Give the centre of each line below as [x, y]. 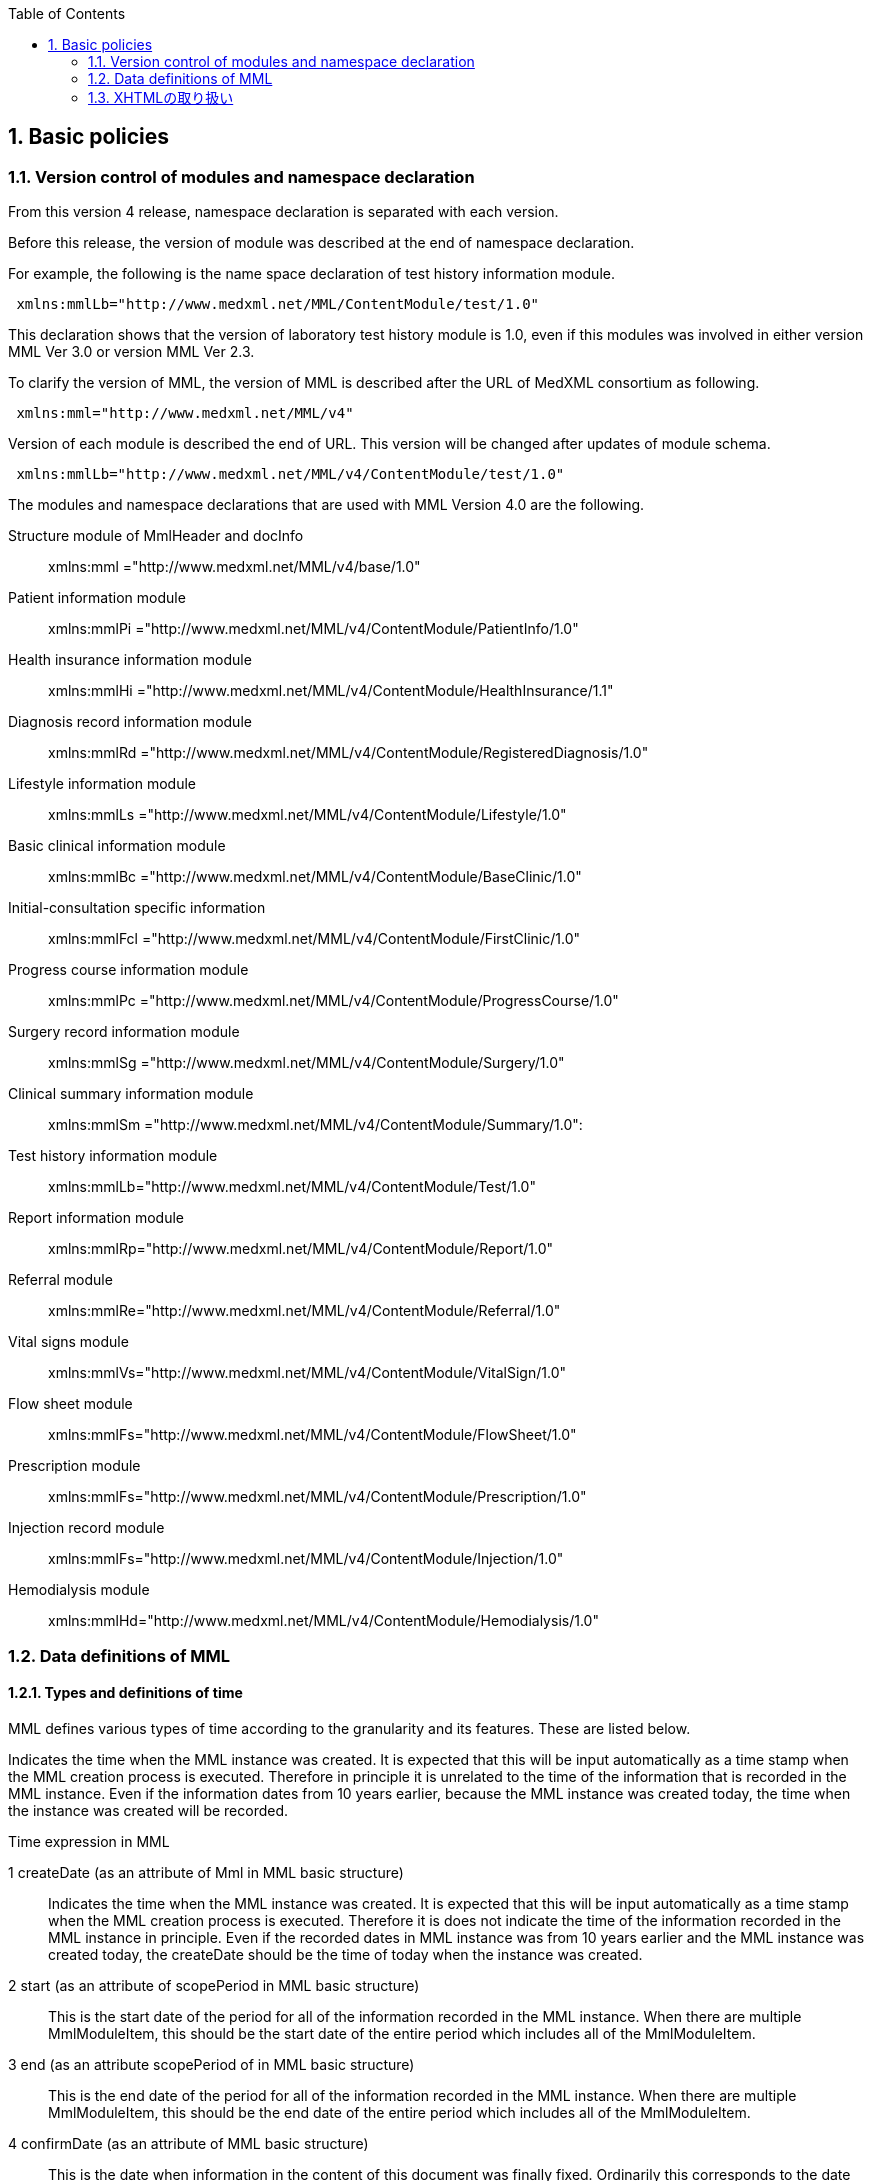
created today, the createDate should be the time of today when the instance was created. [345, 1954]
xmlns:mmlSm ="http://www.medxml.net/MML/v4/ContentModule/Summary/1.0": [315, 1125]
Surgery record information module [124, 1032]
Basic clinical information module [117, 846]
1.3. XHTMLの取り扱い [161, 97]
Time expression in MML [89, 1841]
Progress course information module [128, 970]
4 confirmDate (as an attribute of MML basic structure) [188, 2143]
